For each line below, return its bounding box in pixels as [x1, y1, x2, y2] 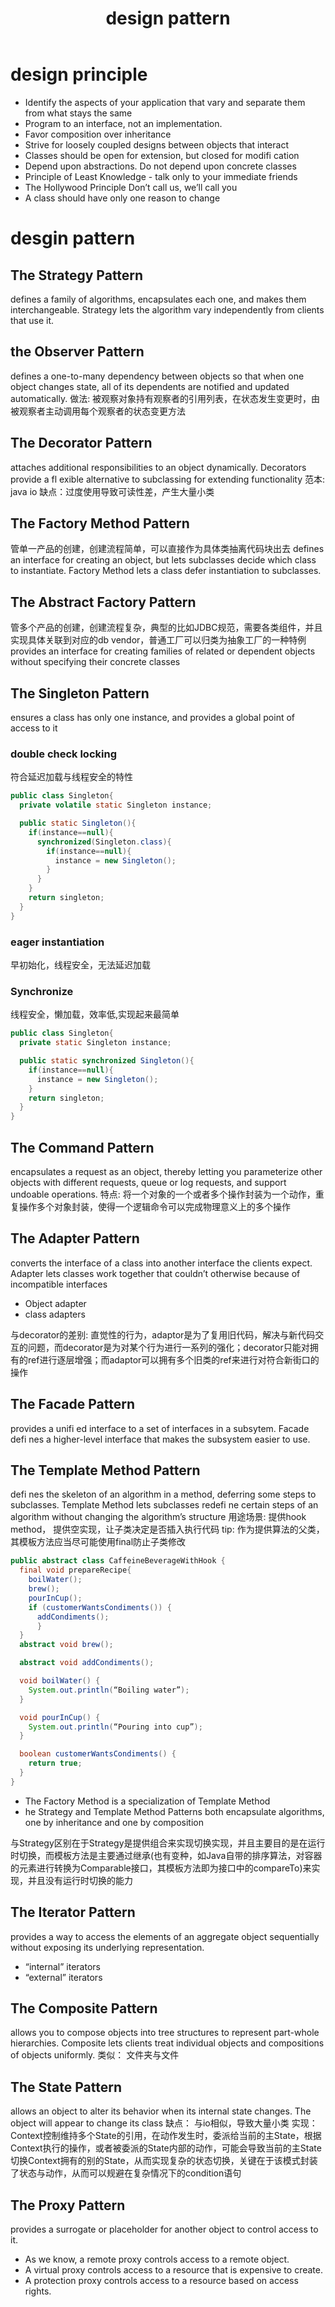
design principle [10, 63, 148, 86]
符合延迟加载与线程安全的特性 [10, 771, 133, 783]
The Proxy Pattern [10, 2197, 126, 2214]
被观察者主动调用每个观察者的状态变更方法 [10, 405, 186, 417]
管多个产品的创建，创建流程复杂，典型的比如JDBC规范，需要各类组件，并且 [10, 622, 323, 634]
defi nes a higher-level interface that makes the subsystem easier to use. [10, 1433, 311, 1445]
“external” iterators [24, 1971, 103, 1983]
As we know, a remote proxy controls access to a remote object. [24, 2253, 290, 2266]
